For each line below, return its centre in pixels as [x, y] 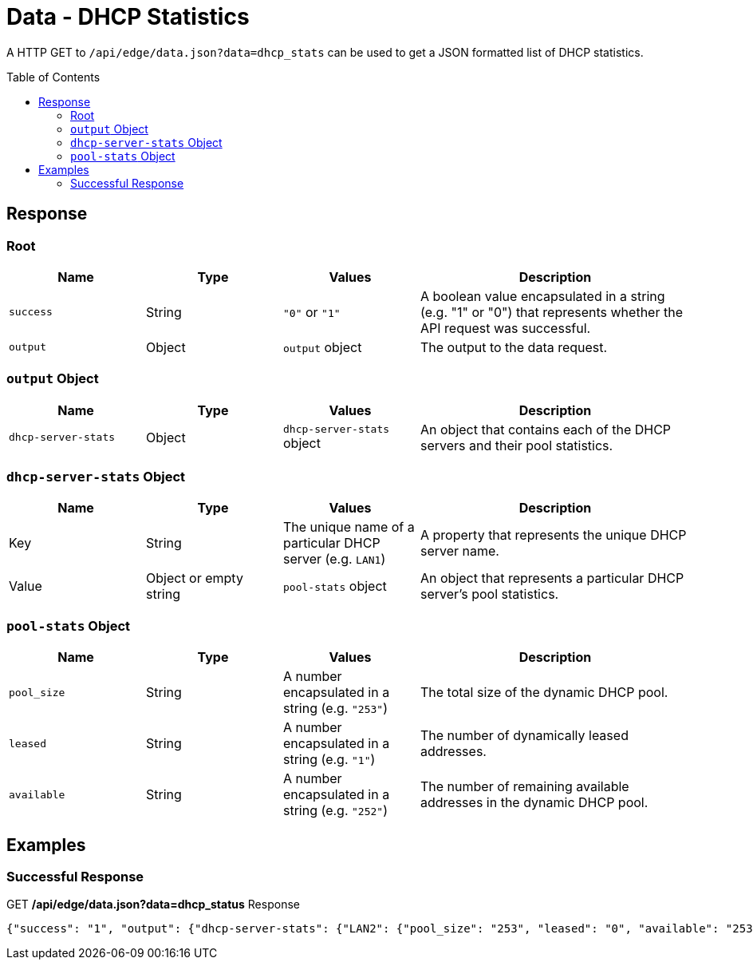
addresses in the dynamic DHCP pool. [534, 803]
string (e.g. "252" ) [335, 811]
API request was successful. [506, 328]
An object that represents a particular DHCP [552, 578]
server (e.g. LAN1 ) [335, 559]
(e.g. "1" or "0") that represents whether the [552, 312]
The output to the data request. [514, 347]
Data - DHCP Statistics [128, 17]
